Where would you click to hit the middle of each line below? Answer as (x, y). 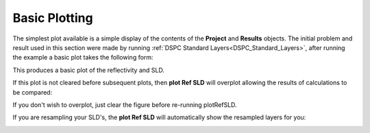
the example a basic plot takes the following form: (83, 58)
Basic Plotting (53, 18)
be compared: (33, 92)
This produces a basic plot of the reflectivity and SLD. (88, 70)
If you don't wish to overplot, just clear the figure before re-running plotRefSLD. (125, 105)
